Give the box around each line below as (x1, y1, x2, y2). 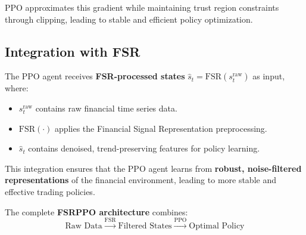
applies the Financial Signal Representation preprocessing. (55, 122, 267, 134)
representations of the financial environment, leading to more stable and (5, 174, 276, 186)
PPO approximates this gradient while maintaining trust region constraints (5, 1, 279, 13)
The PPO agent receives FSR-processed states (5, 70, 185, 82)
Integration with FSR (5, 42, 140, 60)
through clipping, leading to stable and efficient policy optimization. (5, 13, 253, 25)
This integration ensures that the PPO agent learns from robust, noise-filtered (5, 162, 302, 174)
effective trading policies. (5, 185, 95, 197)
